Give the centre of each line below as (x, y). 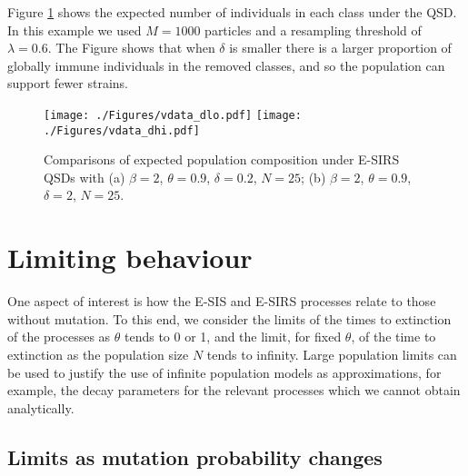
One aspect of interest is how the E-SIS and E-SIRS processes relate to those (222, 301)
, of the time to (393, 337)
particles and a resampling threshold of (313, 30)
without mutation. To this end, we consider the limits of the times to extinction (229, 318)
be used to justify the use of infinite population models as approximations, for (224, 372)
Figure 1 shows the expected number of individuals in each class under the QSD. (232, 12)
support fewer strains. (68, 83)
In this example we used (75, 30)
